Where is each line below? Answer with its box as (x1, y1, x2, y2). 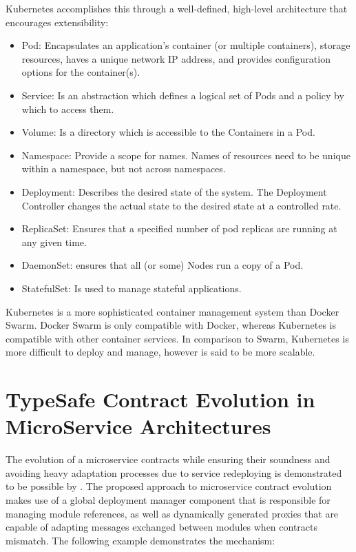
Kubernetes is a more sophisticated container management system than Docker (6, 304, 339, 318)
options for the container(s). (21, 65, 140, 79)
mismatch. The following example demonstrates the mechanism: (6, 533, 275, 547)
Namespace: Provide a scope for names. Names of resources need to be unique (21, 147, 350, 162)
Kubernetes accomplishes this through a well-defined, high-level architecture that (6, 1, 348, 15)
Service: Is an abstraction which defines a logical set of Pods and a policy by (21, 88, 344, 102)
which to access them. (21, 101, 114, 116)
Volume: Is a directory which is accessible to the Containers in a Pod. (21, 125, 315, 139)
